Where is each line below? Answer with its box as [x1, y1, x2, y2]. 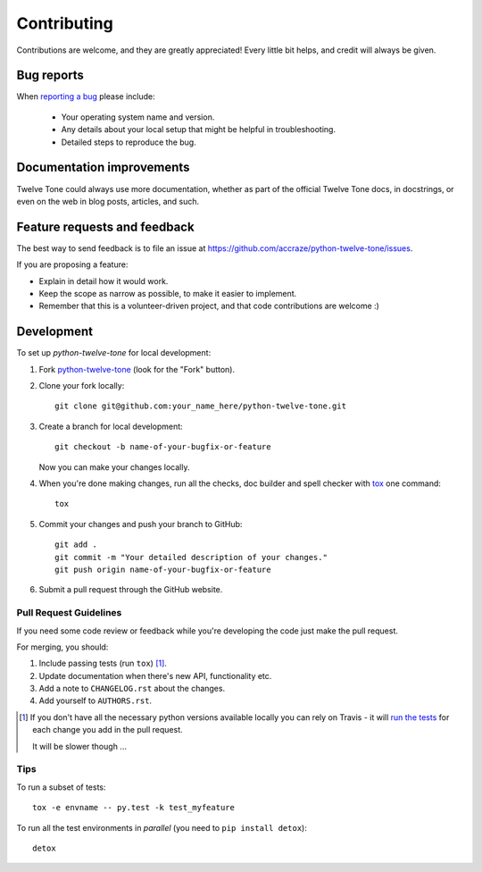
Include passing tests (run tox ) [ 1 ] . [38, 658, 167, 669]
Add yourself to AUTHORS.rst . [38, 695, 152, 706]
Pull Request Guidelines [16, 607, 122, 619]
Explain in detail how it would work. [38, 275, 169, 286]
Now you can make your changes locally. [38, 461, 190, 473]
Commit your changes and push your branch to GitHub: [38, 518, 243, 529]
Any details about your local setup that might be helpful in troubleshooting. [61, 124, 337, 135]
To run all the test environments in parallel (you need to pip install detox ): [16, 822, 307, 833]
